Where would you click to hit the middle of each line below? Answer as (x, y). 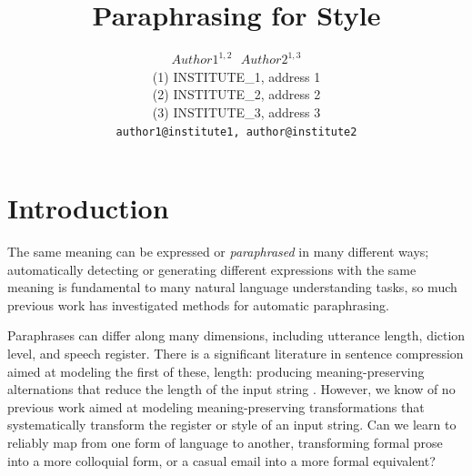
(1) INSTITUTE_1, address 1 (236, 76)
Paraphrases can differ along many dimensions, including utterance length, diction (236, 335)
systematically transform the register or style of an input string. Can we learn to (232, 425)
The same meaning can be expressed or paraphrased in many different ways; (218, 252)
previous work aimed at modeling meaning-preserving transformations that (216, 406)
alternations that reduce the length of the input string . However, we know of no (231, 389)
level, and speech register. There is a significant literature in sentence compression (236, 354)
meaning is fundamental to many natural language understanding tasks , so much (232, 287)
